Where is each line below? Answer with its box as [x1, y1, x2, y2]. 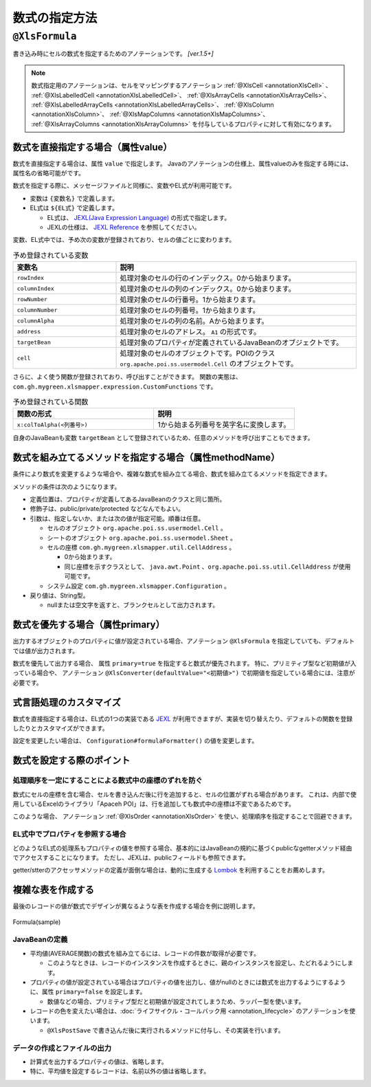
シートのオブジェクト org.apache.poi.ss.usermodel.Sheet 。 [47, 534, 237, 542]
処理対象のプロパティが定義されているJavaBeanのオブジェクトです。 [120, 338, 344, 347]
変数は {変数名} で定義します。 [30, 194, 119, 202]
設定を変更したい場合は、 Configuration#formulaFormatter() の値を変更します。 [12, 736, 258, 745]
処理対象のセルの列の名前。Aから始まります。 [120, 316, 269, 326]
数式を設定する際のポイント [12, 755, 131, 767]
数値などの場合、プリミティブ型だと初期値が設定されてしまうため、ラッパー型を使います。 [47, 997, 305, 1005]
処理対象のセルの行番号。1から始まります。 [120, 295, 260, 305]
